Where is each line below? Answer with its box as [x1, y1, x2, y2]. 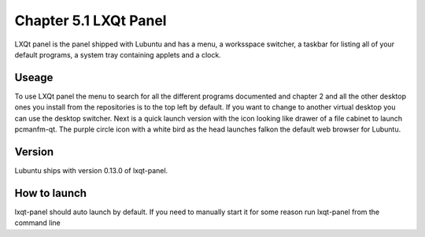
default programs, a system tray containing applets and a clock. [14, 50, 222, 59]
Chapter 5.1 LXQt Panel [14, 12, 167, 29]
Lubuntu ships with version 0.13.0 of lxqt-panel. [14, 165, 168, 175]
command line [14, 218, 61, 228]
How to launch [14, 186, 87, 200]
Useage [14, 71, 54, 84]
